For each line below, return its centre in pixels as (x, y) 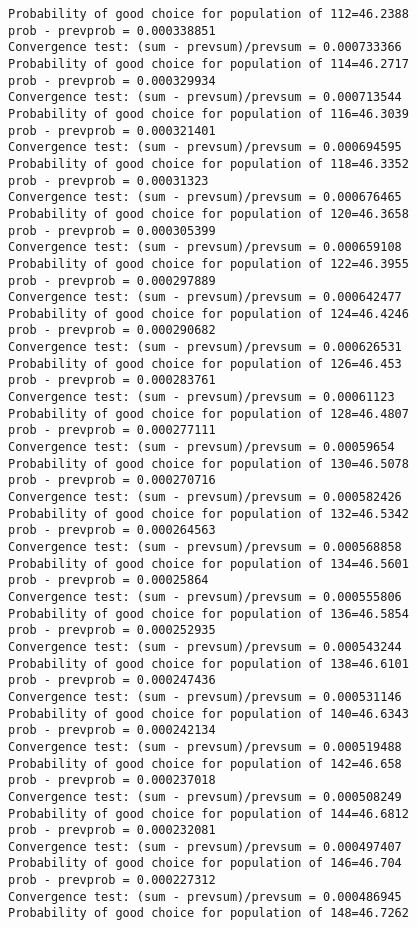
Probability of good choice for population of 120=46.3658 (208, 213)
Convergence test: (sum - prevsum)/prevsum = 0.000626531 (205, 347)
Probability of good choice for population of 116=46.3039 (208, 113)
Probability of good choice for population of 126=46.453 (205, 363)
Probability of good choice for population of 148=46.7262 (208, 913)
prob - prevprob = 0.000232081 (112, 830)
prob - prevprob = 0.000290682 (112, 330)
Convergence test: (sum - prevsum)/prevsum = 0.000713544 (205, 97)
